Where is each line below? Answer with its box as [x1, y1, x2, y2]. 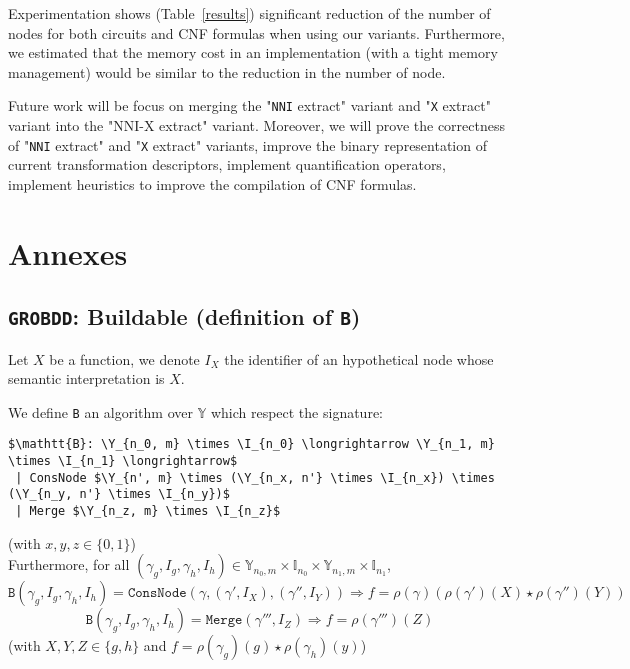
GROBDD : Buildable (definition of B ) [8, 301, 361, 332]
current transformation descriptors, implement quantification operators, [8, 154, 446, 175]
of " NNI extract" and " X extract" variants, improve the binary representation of [8, 134, 487, 155]
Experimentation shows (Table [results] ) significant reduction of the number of [8, 3, 491, 23]
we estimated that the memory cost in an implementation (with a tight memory [8, 42, 498, 63]
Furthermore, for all [8, 554, 130, 575]
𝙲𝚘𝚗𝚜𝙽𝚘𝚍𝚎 [127, 586, 187, 601]
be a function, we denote [49, 348, 200, 369]
